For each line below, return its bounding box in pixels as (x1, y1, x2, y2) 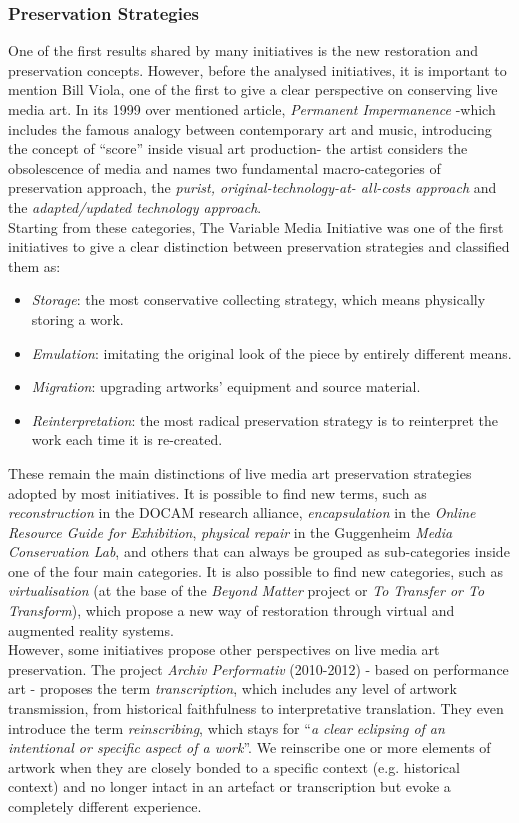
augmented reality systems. (8, 619, 174, 640)
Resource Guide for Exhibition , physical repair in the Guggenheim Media (8, 521, 453, 542)
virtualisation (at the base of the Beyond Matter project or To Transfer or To (8, 580, 485, 601)
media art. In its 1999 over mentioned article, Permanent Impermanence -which (8, 99, 496, 119)
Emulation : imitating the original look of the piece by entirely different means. (31, 342, 512, 363)
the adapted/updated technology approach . (8, 196, 262, 217)
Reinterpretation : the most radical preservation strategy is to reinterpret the (31, 409, 498, 430)
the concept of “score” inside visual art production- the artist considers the (8, 138, 468, 159)
